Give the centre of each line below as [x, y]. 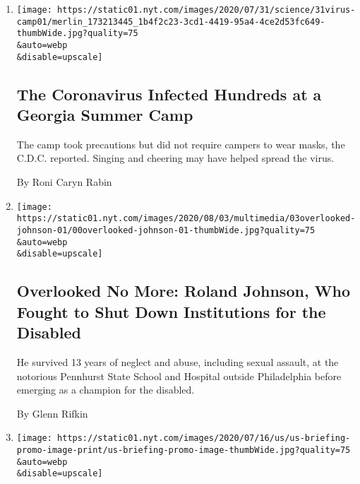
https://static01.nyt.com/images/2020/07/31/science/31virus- [206, 10]
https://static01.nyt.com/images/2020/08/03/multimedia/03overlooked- [186, 219]
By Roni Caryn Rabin [64, 182]
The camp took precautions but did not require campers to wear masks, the [181, 144]
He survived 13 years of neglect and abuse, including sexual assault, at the [178, 361]
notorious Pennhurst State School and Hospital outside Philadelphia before [179, 376]
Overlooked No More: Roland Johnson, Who [184, 291]
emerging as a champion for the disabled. [106, 390]
